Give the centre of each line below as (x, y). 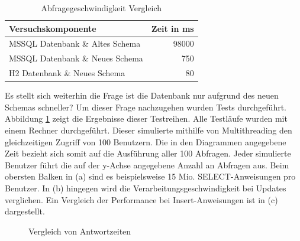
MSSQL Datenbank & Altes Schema (75, 43)
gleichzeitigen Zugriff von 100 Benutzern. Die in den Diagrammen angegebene (146, 141)
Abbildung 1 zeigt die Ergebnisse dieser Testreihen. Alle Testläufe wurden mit (146, 118)
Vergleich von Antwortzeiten (80, 231)
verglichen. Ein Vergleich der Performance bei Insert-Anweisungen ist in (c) (141, 199)
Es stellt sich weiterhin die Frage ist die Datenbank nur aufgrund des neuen (142, 95)
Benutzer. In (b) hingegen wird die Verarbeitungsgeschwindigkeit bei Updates (146, 188)
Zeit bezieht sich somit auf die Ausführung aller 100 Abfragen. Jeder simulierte (148, 153)
